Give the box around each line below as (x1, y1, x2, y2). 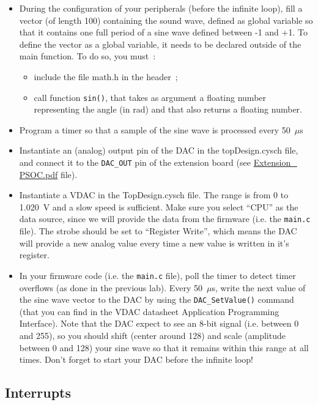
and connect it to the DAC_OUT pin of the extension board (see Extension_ (19, 156, 297, 168)
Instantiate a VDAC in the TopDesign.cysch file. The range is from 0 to (19, 188, 289, 201)
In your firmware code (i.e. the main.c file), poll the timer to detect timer (19, 269, 296, 281)
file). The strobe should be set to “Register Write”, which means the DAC (19, 225, 297, 237)
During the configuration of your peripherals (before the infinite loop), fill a (19, 2, 303, 14)
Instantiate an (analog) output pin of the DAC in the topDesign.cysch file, (19, 144, 298, 157)
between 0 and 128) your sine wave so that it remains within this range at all (19, 341, 309, 354)
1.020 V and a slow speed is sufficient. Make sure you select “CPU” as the (19, 200, 298, 213)
